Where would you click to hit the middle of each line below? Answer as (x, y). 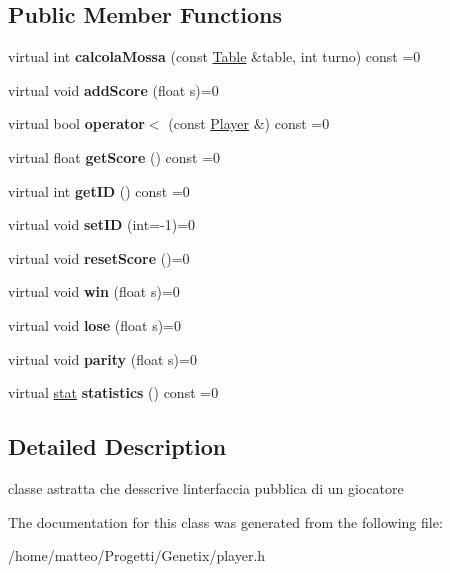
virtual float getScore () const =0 (114, 156)
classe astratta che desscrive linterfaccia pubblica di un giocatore (206, 487)
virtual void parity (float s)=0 (102, 358)
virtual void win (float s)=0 (94, 291)
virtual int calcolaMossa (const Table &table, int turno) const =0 (214, 56)
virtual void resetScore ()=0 (99, 257)
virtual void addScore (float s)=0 (113, 89)
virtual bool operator (76, 123)
